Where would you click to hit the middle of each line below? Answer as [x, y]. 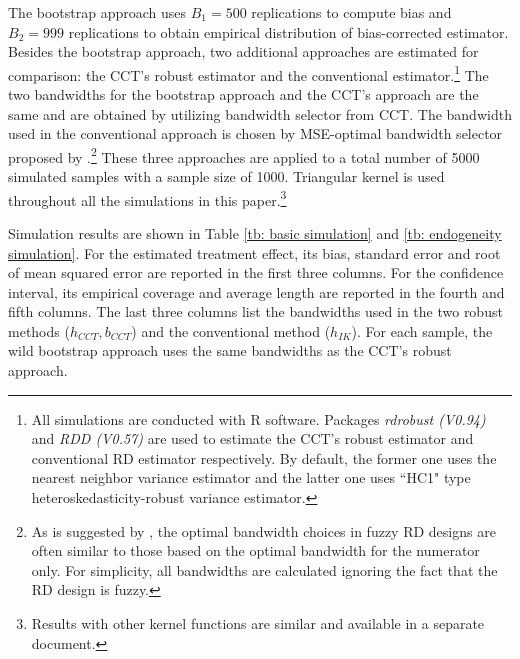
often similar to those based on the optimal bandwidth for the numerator [255, 550]
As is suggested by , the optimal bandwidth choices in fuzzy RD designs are [263, 530]
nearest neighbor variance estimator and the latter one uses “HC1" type [251, 477]
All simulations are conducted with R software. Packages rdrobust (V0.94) [258, 418]
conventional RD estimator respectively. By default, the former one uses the [264, 457]
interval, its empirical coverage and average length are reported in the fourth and [256, 291]
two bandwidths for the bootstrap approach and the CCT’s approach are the [243, 94]
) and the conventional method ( [231, 330]
